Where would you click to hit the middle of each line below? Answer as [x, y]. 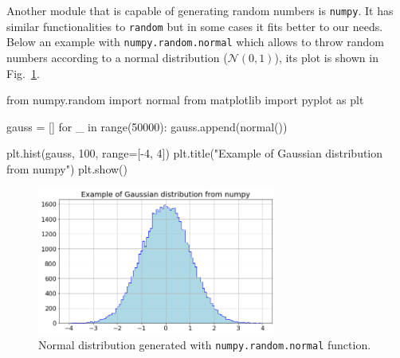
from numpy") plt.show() [67, 168]
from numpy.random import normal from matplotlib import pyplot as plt [185, 100]
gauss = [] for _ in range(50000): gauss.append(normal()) [147, 126]
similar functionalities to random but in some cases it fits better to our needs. [195, 26]
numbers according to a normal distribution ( [117, 57]
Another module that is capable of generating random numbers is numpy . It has [200, 10]
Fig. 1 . [23, 73]
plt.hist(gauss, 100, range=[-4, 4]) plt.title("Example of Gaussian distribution [195, 153]
